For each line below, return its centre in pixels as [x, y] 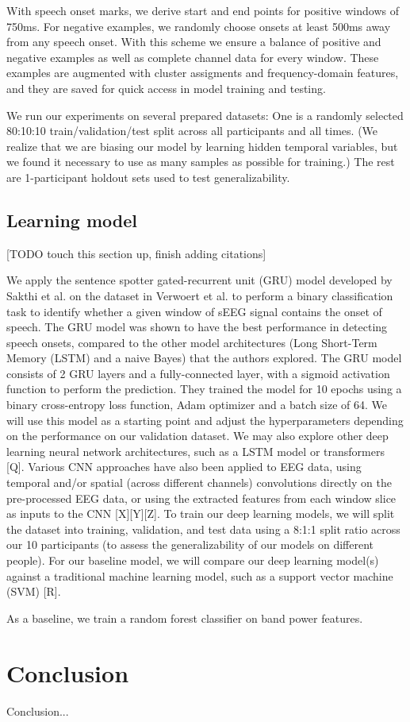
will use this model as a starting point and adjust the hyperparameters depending [205, 420]
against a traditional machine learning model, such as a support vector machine [200, 575]
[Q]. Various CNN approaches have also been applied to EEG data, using [184, 467]
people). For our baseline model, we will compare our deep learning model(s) [193, 560]
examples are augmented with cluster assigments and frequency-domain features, [203, 73]
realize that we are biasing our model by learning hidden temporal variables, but [202, 146]
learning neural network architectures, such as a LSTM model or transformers [195, 451]
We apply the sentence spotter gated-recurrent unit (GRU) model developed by [199, 280]
